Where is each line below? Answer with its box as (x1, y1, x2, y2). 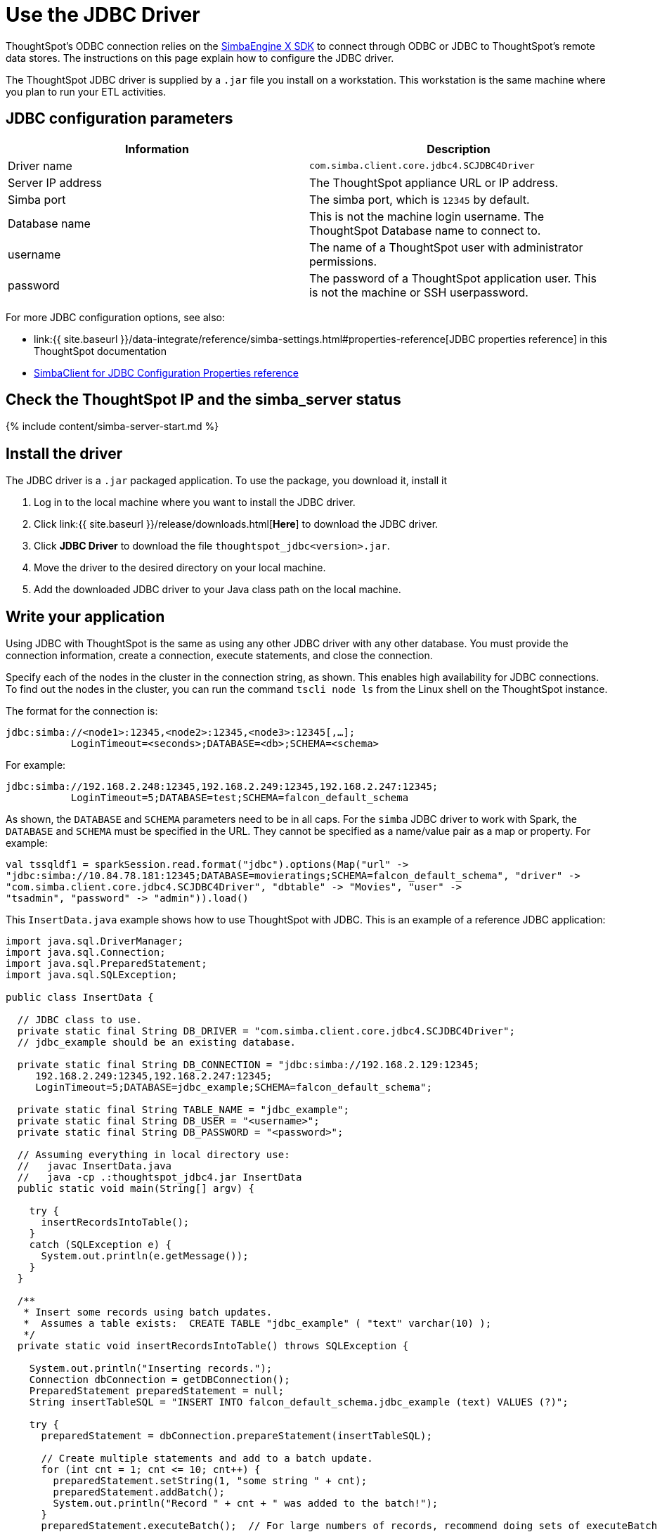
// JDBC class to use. (17, 1014, 142, 1026)
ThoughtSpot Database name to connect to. (309, 223, 541, 238)
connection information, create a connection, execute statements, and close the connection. (6, 649, 433, 662)
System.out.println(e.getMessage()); (41, 1250, 249, 1262)
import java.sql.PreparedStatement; (6, 958, 207, 970)
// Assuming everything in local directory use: (17, 1149, 290, 1161)
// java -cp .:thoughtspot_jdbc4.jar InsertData (17, 1171, 302, 1183)
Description (427, 141, 491, 156)
